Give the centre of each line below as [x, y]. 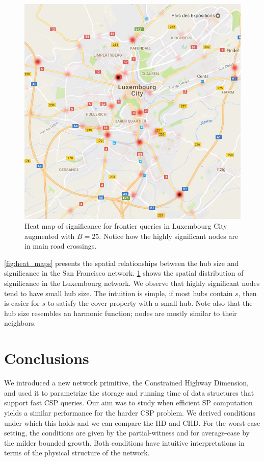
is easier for [22, 303]
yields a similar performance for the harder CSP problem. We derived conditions [130, 412]
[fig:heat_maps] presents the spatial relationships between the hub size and [122, 263]
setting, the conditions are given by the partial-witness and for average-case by [127, 433]
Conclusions [47, 358]
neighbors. [20, 323]
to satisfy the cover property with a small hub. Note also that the [150, 303]
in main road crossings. [61, 246]
